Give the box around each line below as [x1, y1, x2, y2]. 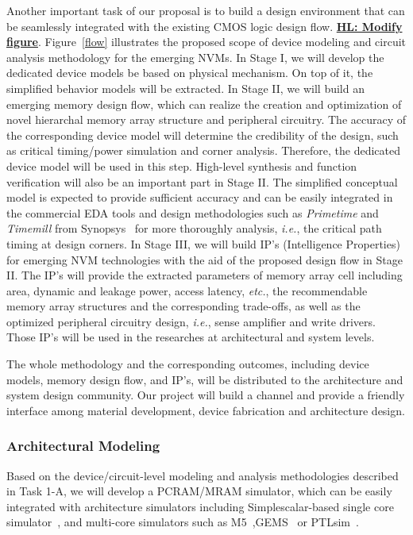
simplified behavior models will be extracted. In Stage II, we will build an [6, 79, 365, 96]
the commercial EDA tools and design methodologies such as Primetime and [6, 204, 379, 221]
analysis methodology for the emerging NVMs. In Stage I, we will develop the [6, 48, 384, 65]
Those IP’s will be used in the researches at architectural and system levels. [6, 329, 375, 345]
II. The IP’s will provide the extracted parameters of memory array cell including [6, 267, 403, 283]
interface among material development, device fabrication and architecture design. [6, 402, 405, 418]
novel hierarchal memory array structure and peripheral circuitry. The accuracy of [6, 111, 407, 128]
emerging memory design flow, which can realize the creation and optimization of [6, 95, 402, 112]
